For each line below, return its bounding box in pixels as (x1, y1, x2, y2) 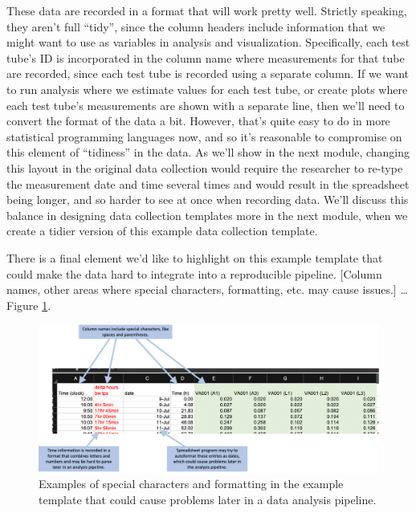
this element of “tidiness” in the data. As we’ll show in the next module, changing (6, 144, 410, 161)
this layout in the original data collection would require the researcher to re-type (6, 159, 403, 176)
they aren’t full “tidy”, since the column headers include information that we (6, 18, 385, 35)
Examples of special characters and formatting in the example (39, 475, 344, 492)
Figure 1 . (6, 296, 51, 313)
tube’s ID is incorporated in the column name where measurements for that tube (6, 49, 405, 66)
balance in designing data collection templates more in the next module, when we (6, 206, 408, 223)
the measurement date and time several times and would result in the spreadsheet (6, 175, 410, 192)
